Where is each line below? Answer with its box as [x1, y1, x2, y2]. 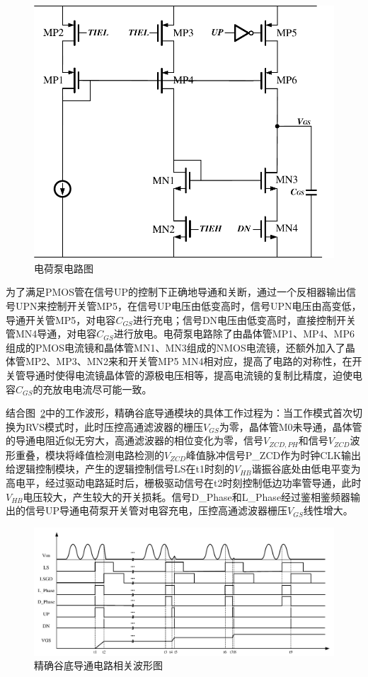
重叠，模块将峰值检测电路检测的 [15, 447, 164, 462]
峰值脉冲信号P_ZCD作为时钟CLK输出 [185, 447, 361, 462]
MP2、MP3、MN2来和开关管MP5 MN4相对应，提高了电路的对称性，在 [25, 354, 352, 369]
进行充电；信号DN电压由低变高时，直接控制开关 [132, 312, 357, 327]
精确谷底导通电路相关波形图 [34, 658, 163, 673]
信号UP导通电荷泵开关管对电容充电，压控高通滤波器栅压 [25, 503, 288, 518]
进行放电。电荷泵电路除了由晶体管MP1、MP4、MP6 [113, 326, 355, 341]
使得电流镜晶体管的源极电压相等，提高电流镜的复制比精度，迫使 [54, 367, 352, 382]
